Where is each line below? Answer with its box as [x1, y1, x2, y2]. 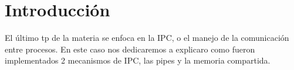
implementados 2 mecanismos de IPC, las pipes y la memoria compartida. [5, 54, 271, 66]
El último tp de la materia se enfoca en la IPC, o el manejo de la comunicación [5, 32, 289, 44]
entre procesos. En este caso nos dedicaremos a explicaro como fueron [5, 43, 255, 55]
